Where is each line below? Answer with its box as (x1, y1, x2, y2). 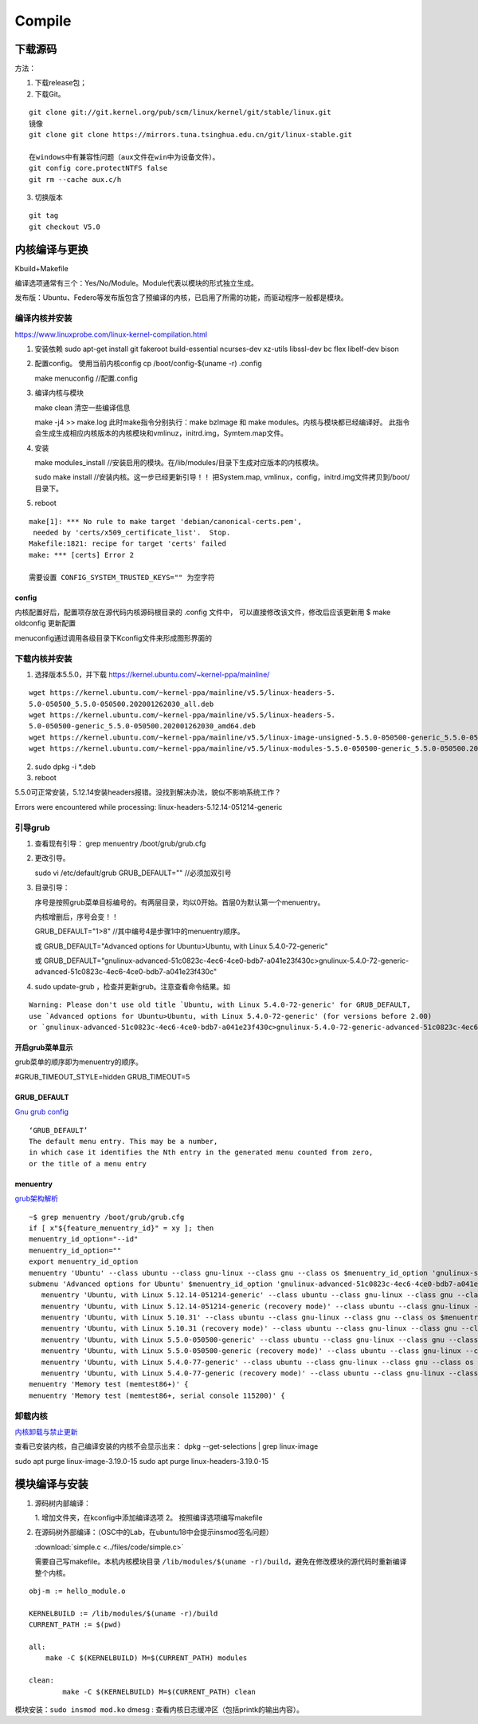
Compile (14, 12, 72, 30)
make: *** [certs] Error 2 (29, 550, 135, 559)
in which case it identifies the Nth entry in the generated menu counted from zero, (29, 1148, 374, 1157)
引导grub (14, 822, 51, 833)
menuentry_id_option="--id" (29, 1235, 139, 1244)
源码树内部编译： (34, 1498, 91, 1508)
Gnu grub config (14, 1107, 69, 1117)
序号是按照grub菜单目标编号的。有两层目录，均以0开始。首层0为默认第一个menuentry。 (34, 898, 325, 907)
